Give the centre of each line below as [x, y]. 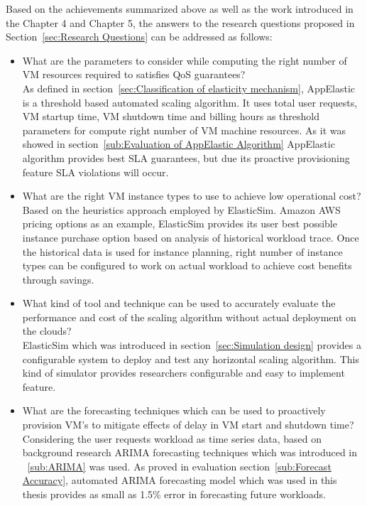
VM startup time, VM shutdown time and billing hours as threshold [171, 116]
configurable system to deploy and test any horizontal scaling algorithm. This [191, 359]
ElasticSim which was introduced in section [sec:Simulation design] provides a [192, 345]
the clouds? [47, 331]
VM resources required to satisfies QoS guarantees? [134, 74]
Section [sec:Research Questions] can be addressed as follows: [139, 37]
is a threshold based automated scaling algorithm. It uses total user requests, [190, 102]
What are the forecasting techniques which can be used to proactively [174, 410]
